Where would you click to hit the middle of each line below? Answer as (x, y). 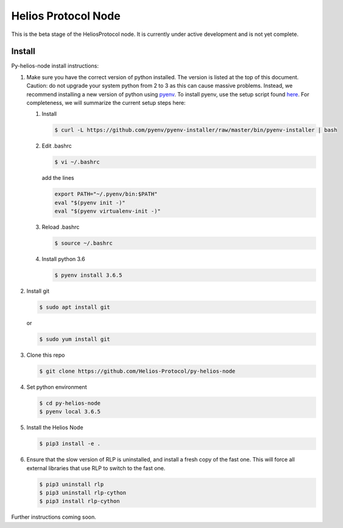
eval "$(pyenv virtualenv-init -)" (108, 211)
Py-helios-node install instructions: (55, 66)
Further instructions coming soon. (54, 517)
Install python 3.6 (63, 259)
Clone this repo (46, 355)
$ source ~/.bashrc (83, 243)
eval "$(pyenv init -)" (90, 202)
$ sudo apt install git (75, 307)
